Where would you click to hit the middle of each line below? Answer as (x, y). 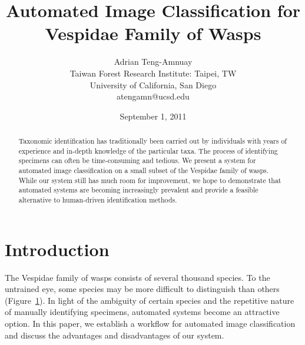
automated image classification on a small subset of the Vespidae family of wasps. (144, 170)
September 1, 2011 (153, 116)
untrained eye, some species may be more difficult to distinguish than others (142, 289)
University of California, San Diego (153, 84)
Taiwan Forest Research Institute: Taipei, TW (153, 73)
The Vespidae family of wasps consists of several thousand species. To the (137, 277)
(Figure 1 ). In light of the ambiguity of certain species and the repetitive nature (150, 300)
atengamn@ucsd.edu (153, 96)
